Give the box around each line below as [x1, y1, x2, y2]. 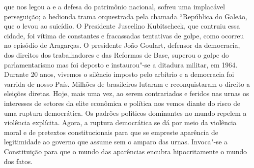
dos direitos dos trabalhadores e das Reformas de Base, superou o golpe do [4, 49, 229, 60]
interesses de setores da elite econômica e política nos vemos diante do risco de [4, 98, 240, 108]
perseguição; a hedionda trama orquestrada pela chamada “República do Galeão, [4, 11, 247, 21]
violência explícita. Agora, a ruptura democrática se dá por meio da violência [4, 117, 237, 128]
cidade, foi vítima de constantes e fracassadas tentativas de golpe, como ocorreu [4, 30, 244, 40]
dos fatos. [4, 156, 33, 166]
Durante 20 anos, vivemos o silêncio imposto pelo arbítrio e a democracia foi [4, 69, 234, 79]
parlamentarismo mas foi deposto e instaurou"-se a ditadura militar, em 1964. [4, 59, 238, 69]
